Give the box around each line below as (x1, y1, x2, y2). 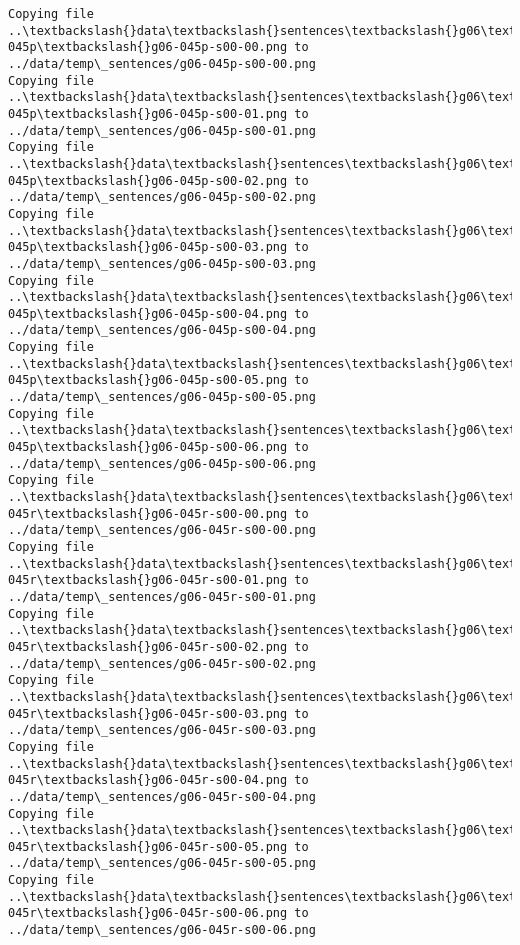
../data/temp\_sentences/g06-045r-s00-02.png (8, 656, 316, 671)
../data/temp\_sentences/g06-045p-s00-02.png (8, 190, 316, 205)
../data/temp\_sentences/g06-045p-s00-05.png (8, 390, 316, 405)
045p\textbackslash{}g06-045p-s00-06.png (8, 440, 288, 455)
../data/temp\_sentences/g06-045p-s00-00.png (8, 56, 316, 71)
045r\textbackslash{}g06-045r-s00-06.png (8, 906, 288, 921)
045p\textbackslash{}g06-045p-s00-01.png (8, 106, 288, 121)
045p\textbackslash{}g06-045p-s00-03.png (8, 240, 288, 255)
